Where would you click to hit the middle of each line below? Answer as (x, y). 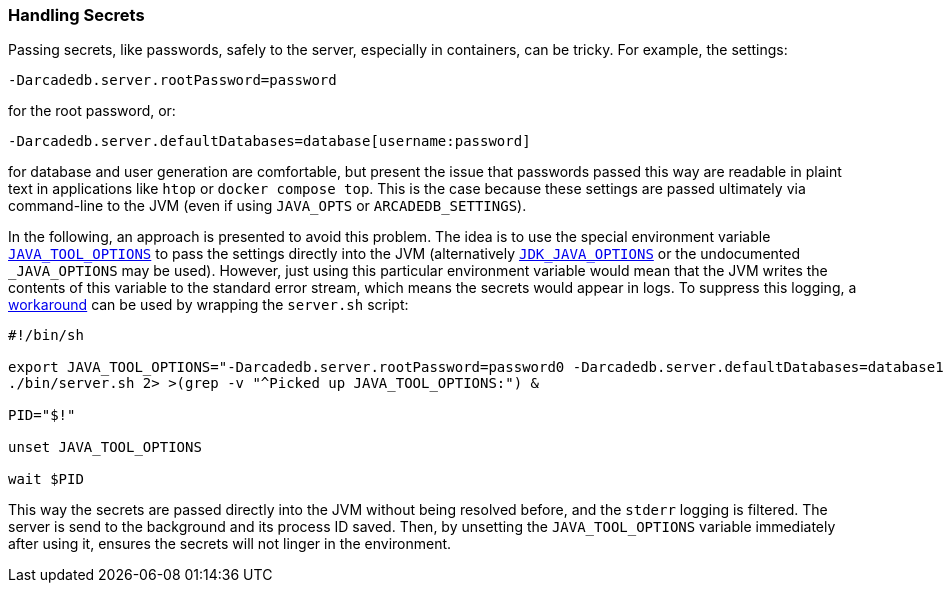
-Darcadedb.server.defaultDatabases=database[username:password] (269, 141)
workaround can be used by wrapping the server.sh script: (208, 305)
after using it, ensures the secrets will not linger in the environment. (230, 544)
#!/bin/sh (46, 335)
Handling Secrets (76, 15)
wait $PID (46, 479)
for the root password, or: (92, 111)
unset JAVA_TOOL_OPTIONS (105, 447)
